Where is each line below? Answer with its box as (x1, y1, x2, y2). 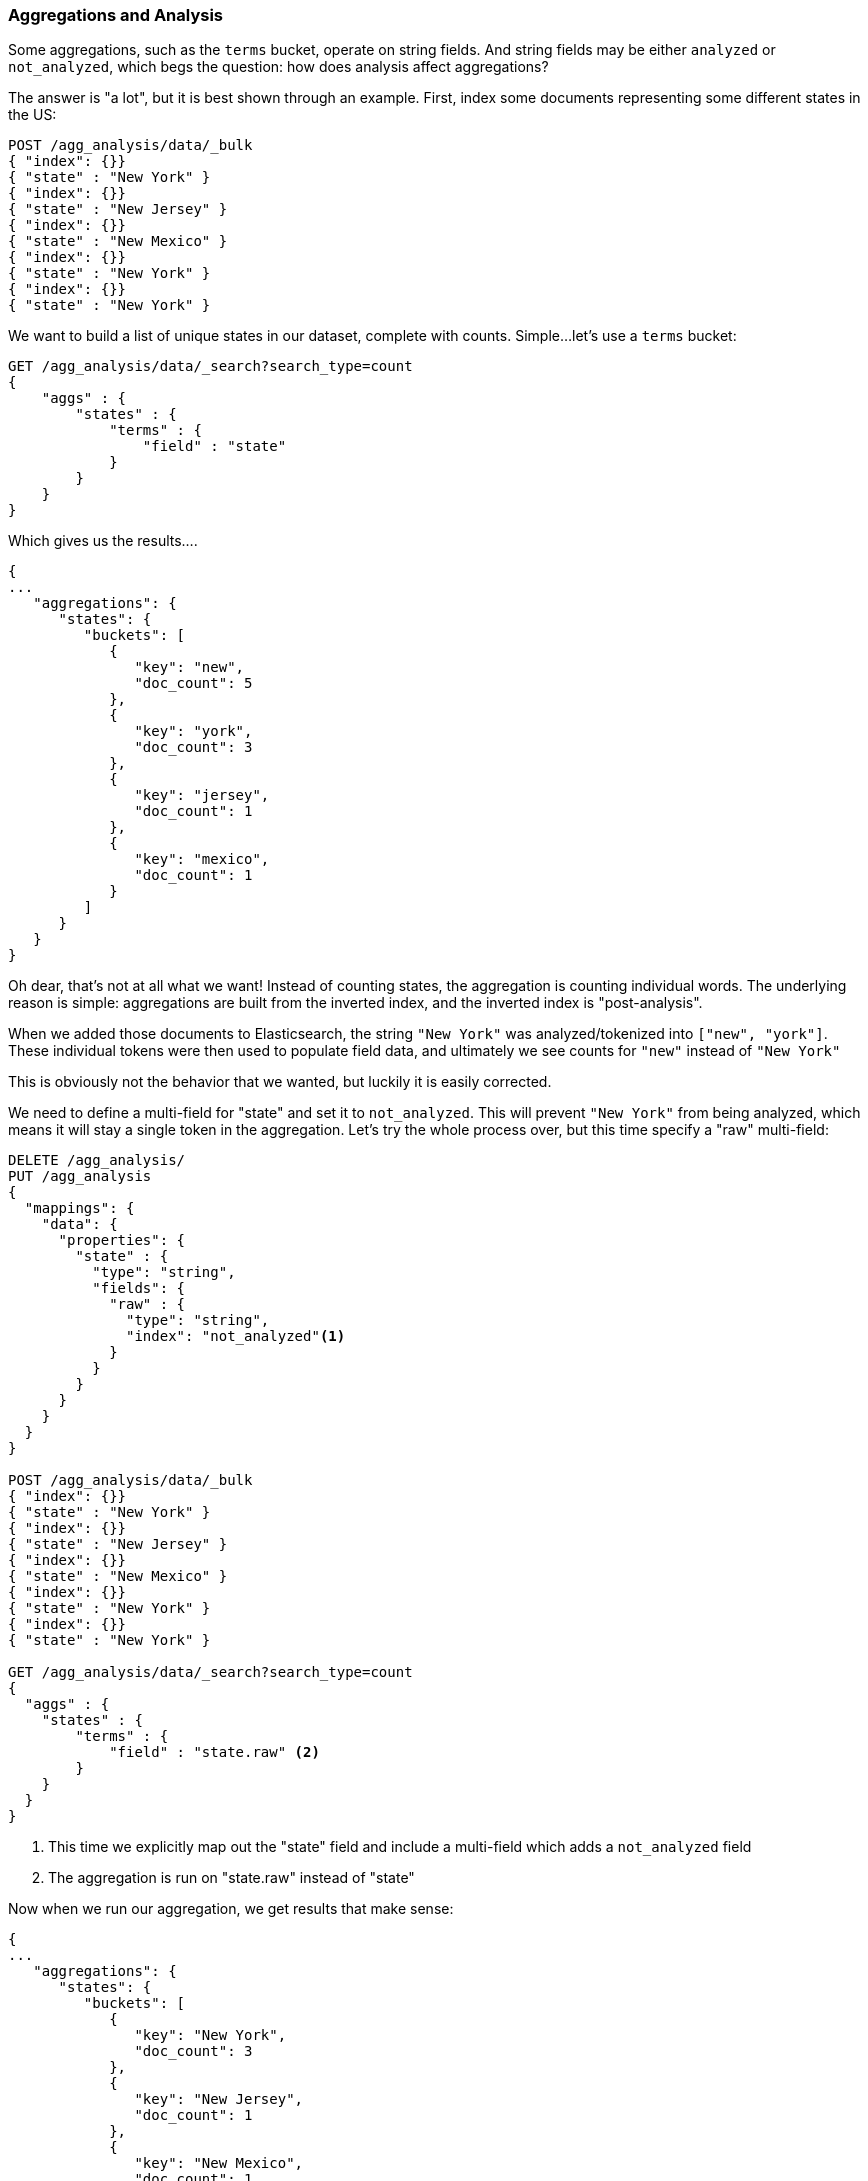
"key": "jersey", (134, 787, 270, 804)
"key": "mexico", (134, 851, 270, 868)
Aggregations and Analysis (8, 5, 224, 25)
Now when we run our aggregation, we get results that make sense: (8, 1900, 454, 1918)
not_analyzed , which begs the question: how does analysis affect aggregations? (8, 58, 549, 76)
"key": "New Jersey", (134, 2091, 304, 2108)
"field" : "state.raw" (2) (109, 1744, 320, 1761)
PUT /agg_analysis (8, 1168, 152, 1185)
